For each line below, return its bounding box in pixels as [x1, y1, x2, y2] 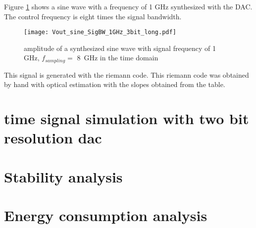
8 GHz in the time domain [77, 52, 158, 63]
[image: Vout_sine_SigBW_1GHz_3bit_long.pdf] [24, 29, 176, 36]
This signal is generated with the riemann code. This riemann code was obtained [4, 69, 249, 80]
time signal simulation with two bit [4, 108, 249, 129]
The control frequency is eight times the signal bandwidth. [4, 11, 182, 21]
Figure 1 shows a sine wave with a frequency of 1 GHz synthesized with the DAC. [4, 1, 253, 11]
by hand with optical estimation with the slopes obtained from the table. [4, 79, 225, 90]
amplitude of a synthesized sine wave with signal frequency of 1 [24, 43, 216, 53]
